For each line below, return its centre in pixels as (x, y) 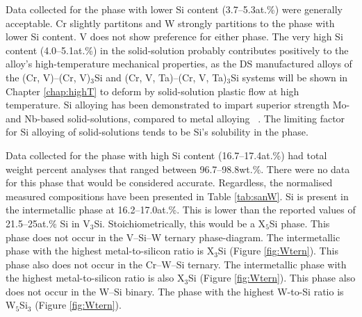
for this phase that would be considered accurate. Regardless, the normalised (169, 182)
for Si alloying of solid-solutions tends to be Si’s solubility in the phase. (157, 132)
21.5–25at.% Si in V (48, 223)
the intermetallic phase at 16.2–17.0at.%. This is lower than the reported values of (181, 210)
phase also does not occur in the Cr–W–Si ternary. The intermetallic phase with (176, 264)
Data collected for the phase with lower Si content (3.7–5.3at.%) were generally (174, 9)
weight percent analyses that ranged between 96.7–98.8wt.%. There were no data (178, 169)
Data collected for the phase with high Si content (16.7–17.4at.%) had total (166, 155)
